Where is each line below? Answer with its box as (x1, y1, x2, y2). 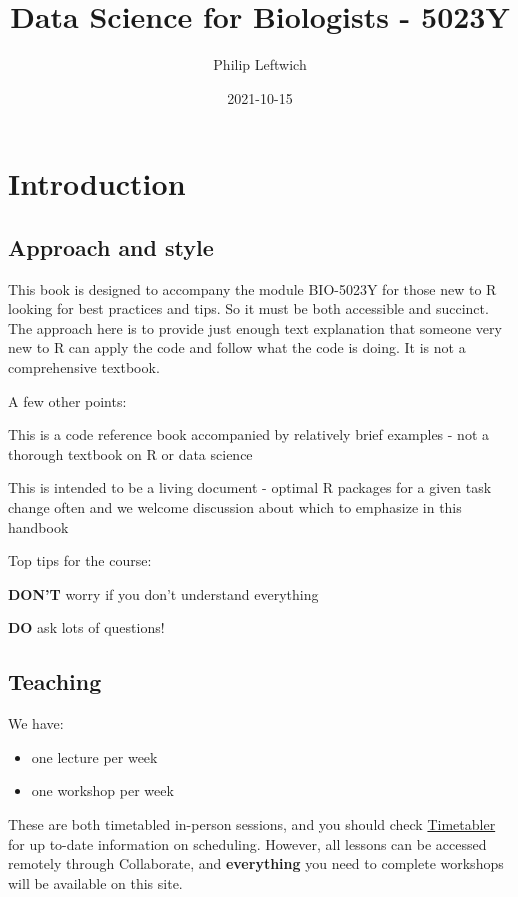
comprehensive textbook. (8, 357, 160, 378)
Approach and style (8, 231, 214, 262)
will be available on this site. (8, 872, 183, 893)
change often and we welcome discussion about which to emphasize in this (8, 497, 462, 518)
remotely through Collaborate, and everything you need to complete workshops (8, 853, 504, 874)
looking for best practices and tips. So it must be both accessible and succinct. (8, 298, 489, 319)
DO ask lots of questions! (8, 617, 165, 638)
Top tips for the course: (8, 550, 152, 571)
